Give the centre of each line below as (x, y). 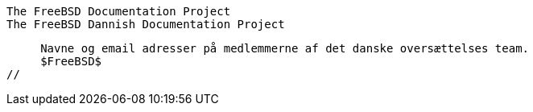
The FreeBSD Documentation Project (119, 11)
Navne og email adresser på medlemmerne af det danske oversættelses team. (285, 48)
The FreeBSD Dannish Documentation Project (146, 24)
